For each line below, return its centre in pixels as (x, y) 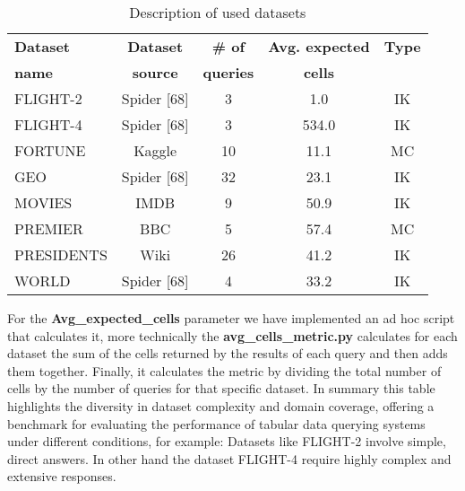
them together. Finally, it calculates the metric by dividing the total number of (224, 370)
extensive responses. (62, 476)
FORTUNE (50, 150)
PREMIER (49, 228)
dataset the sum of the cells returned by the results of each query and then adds (228, 353)
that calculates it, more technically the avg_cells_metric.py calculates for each (232, 335)
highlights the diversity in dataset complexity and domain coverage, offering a (221, 405)
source (155, 72)
